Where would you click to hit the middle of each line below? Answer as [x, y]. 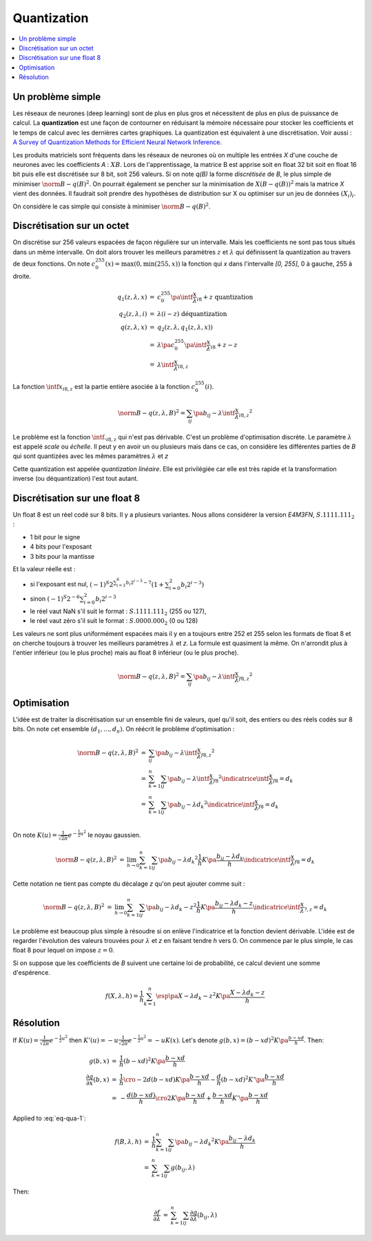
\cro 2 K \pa [170, 1098]
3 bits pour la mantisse [62, 556]
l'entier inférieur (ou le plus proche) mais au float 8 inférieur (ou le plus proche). [126, 653]
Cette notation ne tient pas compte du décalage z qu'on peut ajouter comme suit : [129, 884]
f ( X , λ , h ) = [122, 996]
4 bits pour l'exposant [61, 547]
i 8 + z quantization [225, 298]
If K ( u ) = [26, 1040]
